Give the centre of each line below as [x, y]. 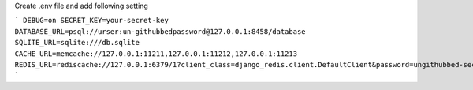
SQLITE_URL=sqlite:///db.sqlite [77, 43]
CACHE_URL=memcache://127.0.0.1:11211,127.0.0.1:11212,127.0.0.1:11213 [156, 54]
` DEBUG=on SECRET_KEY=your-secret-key [91, 21]
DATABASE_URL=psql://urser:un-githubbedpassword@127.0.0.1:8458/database [160, 31]
